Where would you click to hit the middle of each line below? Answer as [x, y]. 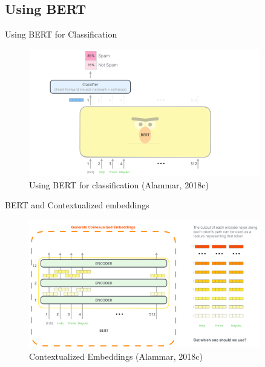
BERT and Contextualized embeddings [77, 205]
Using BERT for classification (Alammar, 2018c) [119, 184]
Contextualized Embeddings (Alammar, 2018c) [116, 356]
